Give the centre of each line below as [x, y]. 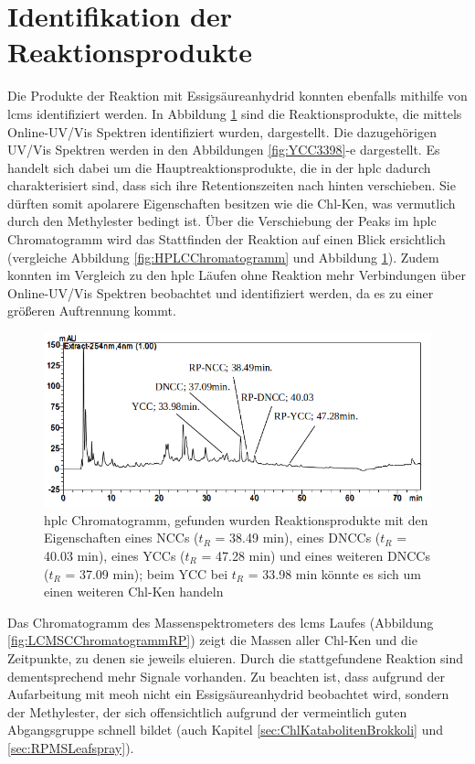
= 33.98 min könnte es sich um [334, 573]
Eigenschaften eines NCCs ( [121, 538]
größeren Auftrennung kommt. [92, 311]
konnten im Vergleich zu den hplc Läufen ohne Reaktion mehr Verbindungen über [237, 275]
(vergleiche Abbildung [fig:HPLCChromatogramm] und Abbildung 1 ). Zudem [223, 257]
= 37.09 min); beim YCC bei [147, 573]
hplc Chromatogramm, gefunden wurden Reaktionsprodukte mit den [236, 519]
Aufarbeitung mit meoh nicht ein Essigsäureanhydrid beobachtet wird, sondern [228, 694]
